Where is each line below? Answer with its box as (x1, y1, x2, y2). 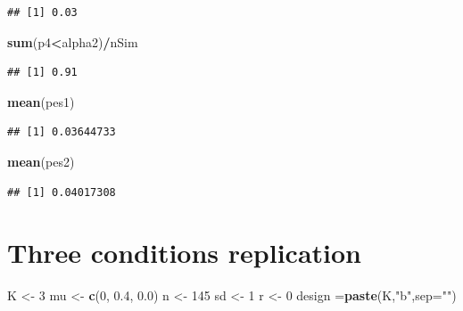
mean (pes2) (7, 151, 75, 170)
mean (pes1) (7, 92, 75, 110)
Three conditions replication (7, 234, 361, 271)
